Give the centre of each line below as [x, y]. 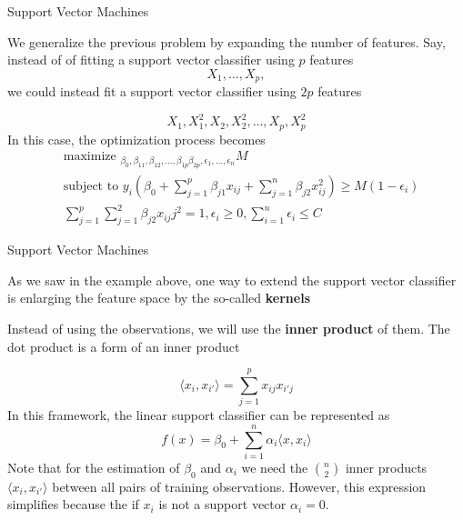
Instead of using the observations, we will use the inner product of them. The [229, 328]
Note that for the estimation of [94, 467]
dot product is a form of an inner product [124, 346]
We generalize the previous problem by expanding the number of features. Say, [226, 41]
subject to [91, 186]
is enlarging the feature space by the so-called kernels [159, 298]
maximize [90, 157]
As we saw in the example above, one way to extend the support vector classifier [232, 280]
